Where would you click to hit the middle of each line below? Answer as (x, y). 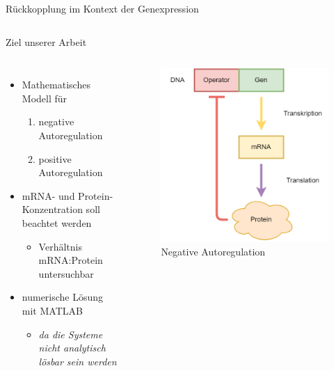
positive (55, 158)
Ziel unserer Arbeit (46, 41)
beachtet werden (57, 222)
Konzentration (52, 209)
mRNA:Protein (71, 260)
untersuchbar (66, 273)
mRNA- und (48, 195)
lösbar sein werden (78, 361)
